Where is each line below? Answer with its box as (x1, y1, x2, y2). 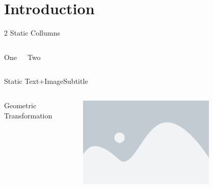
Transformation (4, 110, 52, 120)
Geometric (4, 100, 37, 110)
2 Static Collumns (4, 27, 60, 38)
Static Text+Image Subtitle (4, 76, 88, 86)
